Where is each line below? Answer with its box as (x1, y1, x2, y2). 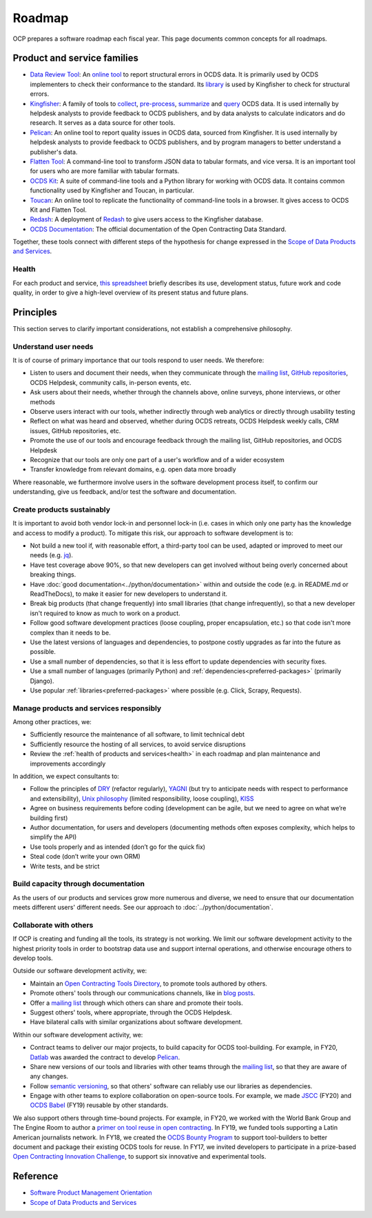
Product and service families (12, 52, 139, 64)
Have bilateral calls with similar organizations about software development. (30, 1018, 243, 1026)
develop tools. (12, 954, 53, 962)
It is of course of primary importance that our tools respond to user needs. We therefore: (12, 356, 265, 365)
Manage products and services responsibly (12, 703, 162, 713)
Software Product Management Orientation (30, 1188, 152, 1197)
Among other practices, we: (12, 718, 92, 726)
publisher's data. (30, 148, 78, 156)
